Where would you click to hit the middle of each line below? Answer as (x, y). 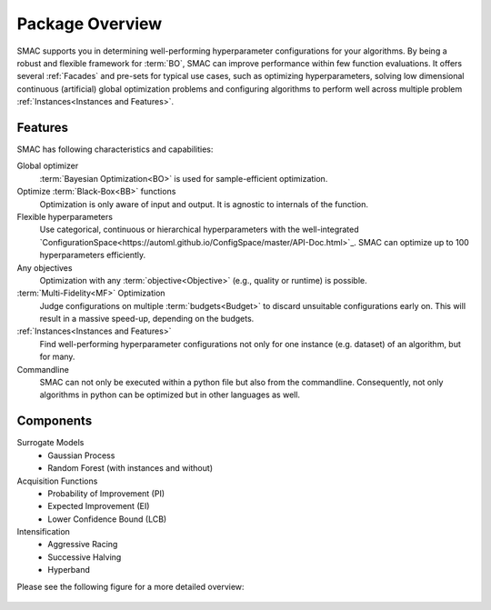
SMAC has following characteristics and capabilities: (115, 149)
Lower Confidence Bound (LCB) (107, 519)
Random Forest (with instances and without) (130, 468)
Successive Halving (85, 557)
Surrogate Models (50, 443)
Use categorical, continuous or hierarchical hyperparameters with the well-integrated (199, 230)
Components (55, 421)
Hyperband (69, 570)
